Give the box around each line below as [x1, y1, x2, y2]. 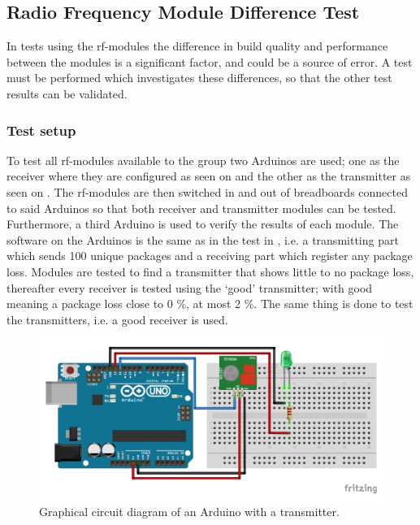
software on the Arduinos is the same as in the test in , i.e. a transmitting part [6, 231, 399, 248]
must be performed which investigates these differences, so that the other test [6, 69, 392, 86]
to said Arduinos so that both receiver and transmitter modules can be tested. [6, 199, 396, 216]
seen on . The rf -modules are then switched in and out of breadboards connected [6, 183, 408, 200]
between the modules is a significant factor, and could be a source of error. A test [6, 53, 413, 70]
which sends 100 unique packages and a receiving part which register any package [6, 247, 413, 264]
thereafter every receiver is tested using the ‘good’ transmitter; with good [6, 279, 373, 296]
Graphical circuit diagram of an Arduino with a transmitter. [39, 503, 340, 520]
